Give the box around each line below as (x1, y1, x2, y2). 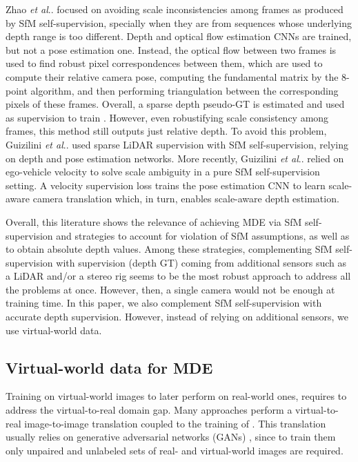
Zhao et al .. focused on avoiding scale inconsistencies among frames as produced (6, 2, 344, 16)
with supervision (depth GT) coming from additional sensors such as (56, 255, 347, 269)
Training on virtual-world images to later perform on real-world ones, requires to (6, 389, 347, 403)
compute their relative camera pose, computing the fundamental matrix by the (6, 69, 339, 84)
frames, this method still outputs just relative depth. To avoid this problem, (6, 124, 327, 138)
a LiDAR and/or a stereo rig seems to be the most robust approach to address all (6, 269, 351, 283)
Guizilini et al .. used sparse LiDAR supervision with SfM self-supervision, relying (6, 137, 348, 151)
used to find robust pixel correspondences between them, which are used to (6, 56, 323, 70)
